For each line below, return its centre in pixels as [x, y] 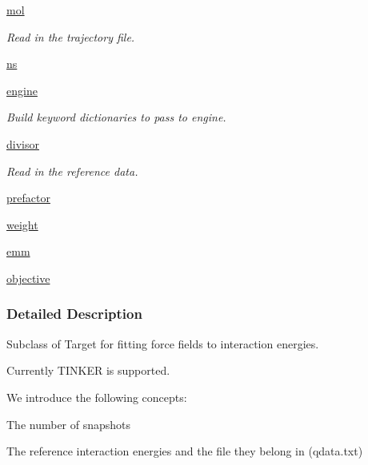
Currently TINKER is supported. [88, 370]
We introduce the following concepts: [97, 397]
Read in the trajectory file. [71, 36]
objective [28, 278]
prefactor [28, 198]
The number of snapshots [69, 424]
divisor [23, 143]
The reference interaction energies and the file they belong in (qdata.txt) [185, 451]
